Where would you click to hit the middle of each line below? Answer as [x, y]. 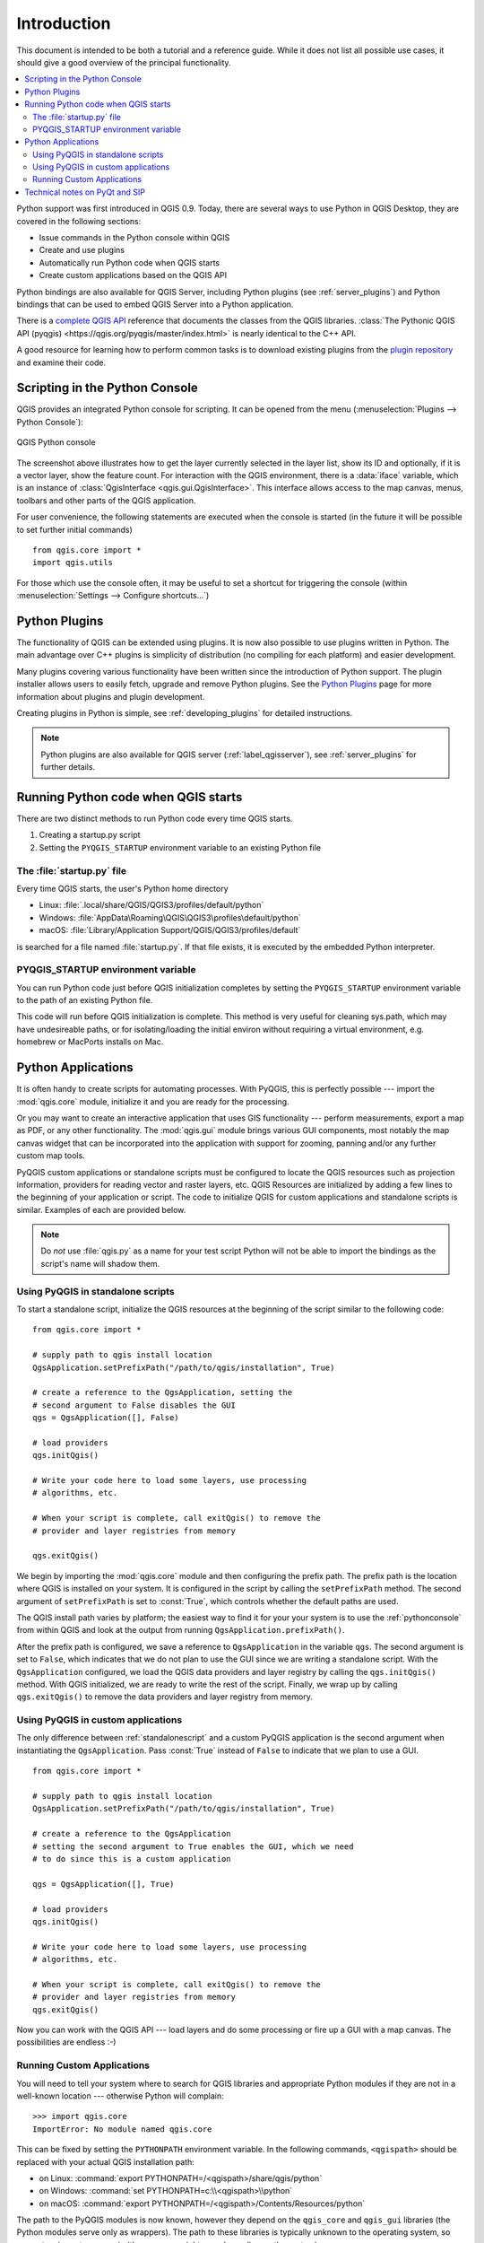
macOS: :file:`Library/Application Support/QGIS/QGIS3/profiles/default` [170, 930]
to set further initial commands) [75, 529]
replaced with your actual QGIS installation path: [105, 2161]
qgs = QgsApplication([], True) [104, 1884]
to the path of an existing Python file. [85, 1000]
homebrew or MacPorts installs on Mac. [90, 1042]
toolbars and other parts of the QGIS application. [106, 500]
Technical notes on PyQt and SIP [85, 192]
